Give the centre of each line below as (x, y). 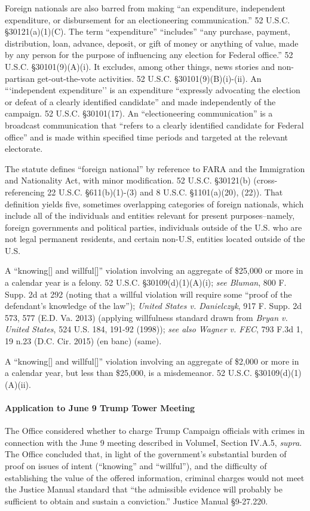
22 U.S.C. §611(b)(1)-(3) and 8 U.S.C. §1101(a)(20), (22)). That (165, 192)
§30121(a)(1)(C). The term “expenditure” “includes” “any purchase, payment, (148, 31)
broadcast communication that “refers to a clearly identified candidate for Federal (154, 125)
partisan (20, 78)
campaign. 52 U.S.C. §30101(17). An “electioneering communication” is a (139, 113)
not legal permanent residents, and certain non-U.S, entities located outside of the (155, 239)
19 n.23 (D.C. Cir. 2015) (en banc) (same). (83, 341)
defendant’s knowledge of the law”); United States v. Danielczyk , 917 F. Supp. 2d (153, 306)
